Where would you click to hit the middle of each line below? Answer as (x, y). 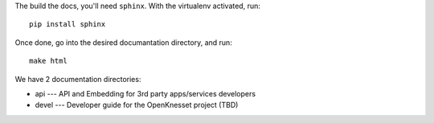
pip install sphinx (68, 25)
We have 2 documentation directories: (78, 79)
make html (48, 61)
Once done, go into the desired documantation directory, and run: (123, 42)
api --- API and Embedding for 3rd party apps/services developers (145, 93)
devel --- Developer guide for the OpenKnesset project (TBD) (137, 105)
